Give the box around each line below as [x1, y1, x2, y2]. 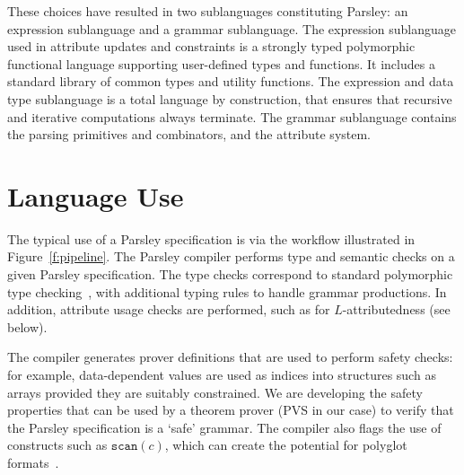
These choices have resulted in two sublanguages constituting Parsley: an [7, 2, 408, 20]
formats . [7, 453, 59, 471]
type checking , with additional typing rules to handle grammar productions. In [7, 282, 447, 301]
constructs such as [7, 435, 108, 454]
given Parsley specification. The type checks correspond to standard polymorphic [7, 265, 453, 284]
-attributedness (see [342, 300, 451, 319]
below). [7, 317, 48, 336]
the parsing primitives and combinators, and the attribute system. [7, 125, 372, 144]
